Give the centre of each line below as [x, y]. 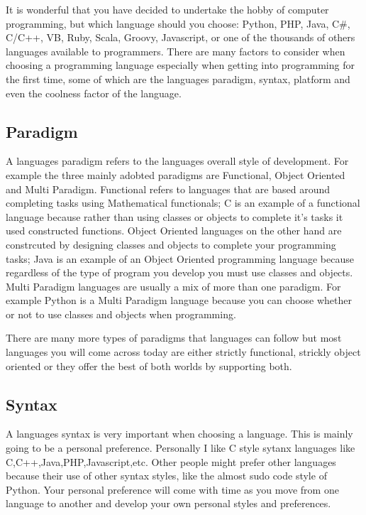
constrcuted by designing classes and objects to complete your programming [171, 244]
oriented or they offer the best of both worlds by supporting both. [149, 365]
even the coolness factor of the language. [94, 93]
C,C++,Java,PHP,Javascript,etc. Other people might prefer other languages [171, 461]
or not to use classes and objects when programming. [121, 314]
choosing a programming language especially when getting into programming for [180, 65]
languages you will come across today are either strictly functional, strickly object [183, 352]
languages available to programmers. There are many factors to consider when [176, 51]
